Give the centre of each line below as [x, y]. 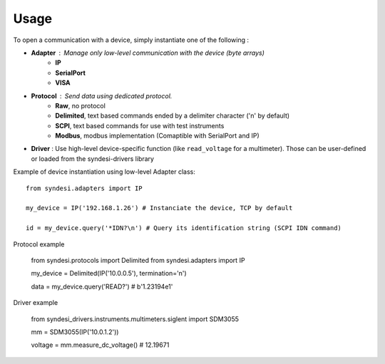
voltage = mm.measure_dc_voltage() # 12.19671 [100, 345]
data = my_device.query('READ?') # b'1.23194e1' [102, 286]
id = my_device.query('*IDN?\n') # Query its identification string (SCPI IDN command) [184, 228]
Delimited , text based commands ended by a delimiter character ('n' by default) [173, 116]
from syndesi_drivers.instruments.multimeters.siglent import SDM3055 [135, 319]
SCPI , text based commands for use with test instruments [140, 125]
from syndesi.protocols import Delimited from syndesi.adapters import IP [138, 260]
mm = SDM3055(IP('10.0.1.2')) [75, 332]
